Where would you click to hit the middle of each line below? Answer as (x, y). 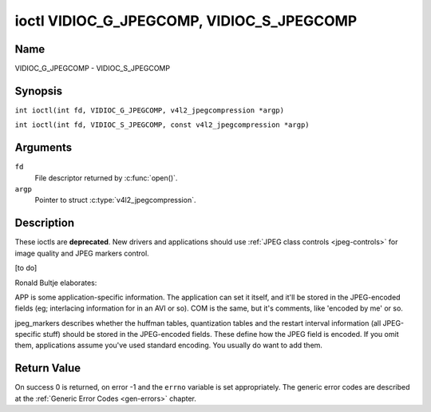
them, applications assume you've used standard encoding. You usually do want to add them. (169, 345)
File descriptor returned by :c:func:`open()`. (106, 178)
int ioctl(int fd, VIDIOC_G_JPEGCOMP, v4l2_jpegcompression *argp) (150, 110)
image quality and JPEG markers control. (82, 253)
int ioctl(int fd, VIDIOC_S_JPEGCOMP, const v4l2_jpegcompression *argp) (162, 125)
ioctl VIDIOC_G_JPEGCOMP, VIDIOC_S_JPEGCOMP (186, 21)
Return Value (48, 368)
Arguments (43, 148)
